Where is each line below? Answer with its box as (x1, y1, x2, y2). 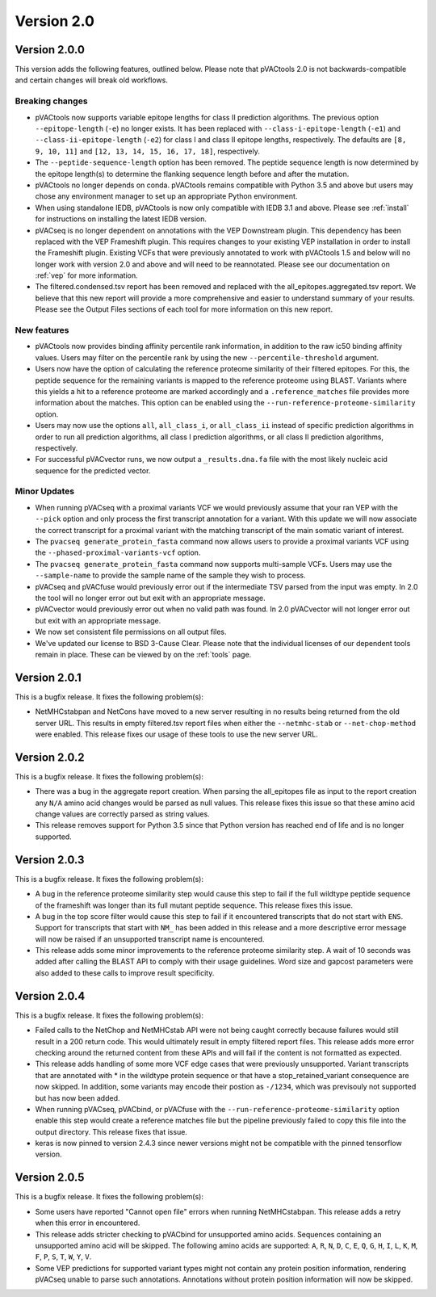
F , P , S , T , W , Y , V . (35, 1252, 92, 1261)
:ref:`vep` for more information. (35, 271, 139, 280)
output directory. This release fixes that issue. (35, 1127, 187, 1136)
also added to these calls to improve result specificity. (35, 968, 215, 977)
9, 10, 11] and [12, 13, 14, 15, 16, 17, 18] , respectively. (35, 146, 260, 156)
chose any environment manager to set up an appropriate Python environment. (35, 191, 298, 201)
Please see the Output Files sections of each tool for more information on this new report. (35, 304, 333, 314)
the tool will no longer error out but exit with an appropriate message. (35, 593, 266, 602)
